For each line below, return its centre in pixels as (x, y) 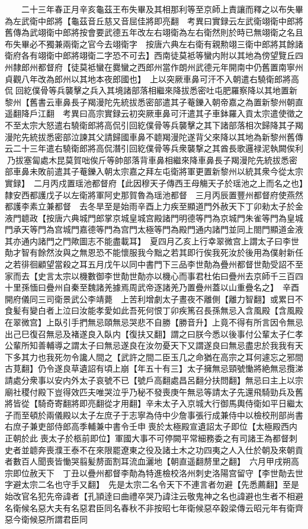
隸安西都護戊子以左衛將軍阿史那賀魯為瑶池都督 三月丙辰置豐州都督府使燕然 (154, 194)
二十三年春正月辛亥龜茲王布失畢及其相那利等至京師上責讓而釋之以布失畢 (162, 9)
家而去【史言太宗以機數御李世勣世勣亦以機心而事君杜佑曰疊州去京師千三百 (150, 275)
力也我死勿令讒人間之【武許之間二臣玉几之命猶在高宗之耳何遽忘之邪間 (166, 357)
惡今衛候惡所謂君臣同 (46, 519)
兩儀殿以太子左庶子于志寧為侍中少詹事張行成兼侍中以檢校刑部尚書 (174, 415)
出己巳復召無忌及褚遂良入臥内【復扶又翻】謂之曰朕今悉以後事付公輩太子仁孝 (154, 333)
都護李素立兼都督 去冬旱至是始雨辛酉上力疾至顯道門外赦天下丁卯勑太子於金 (154, 206)
